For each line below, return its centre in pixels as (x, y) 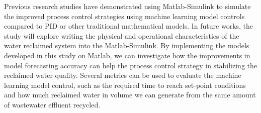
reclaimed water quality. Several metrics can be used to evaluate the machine (123, 75)
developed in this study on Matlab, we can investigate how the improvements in (127, 55)
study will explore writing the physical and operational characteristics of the (122, 35)
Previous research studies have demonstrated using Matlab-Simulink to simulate (127, 6)
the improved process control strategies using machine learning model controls (124, 16)
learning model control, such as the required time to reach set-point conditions (125, 85)
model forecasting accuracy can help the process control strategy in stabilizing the (131, 65)
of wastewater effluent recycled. (52, 104)
